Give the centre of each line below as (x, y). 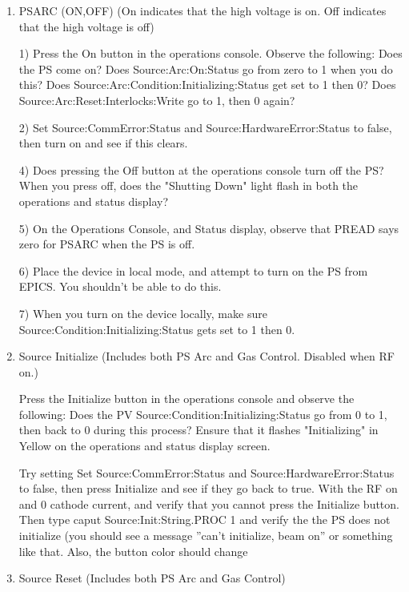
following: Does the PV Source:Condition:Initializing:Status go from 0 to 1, (203, 414)
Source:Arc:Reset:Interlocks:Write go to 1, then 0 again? (157, 100)
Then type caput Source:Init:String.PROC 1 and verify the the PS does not (204, 520)
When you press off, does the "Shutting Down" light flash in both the (188, 185)
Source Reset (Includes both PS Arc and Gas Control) (152, 578)
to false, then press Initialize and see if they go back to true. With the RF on (208, 488)
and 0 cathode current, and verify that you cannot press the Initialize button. (209, 503)
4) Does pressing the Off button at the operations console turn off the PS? (201, 169)
